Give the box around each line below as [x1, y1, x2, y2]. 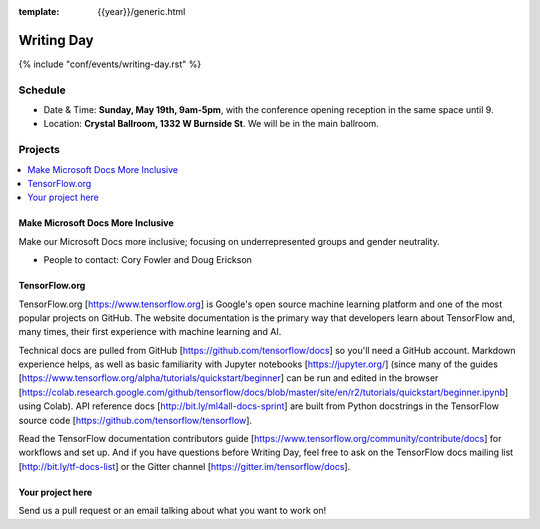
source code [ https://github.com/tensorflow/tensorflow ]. [18, 414, 253, 426]
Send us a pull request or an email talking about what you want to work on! [18, 505, 327, 517]
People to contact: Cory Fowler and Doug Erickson [43, 254, 252, 266]
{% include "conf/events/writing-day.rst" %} [18, 58, 202, 70]
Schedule [18, 83, 66, 97]
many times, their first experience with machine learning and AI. [18, 326, 282, 338]
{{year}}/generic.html [97, 6, 186, 17]
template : [18, 6, 60, 17]
